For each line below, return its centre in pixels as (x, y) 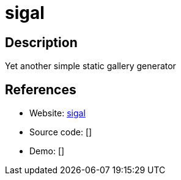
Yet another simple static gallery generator (90, 66)
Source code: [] (61, 132)
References (41, 89)
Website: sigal (57, 113)
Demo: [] (47, 151)
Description (41, 42)
